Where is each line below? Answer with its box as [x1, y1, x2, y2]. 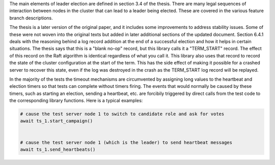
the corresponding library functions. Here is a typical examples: [9, 97, 143, 104]
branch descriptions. [9, 15, 53, 21]
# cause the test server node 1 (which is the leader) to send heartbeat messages [20, 140, 233, 145]
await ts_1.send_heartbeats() [20, 147, 96, 152]
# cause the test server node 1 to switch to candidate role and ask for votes [20, 111, 225, 117]
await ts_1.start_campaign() [20, 118, 93, 124]
